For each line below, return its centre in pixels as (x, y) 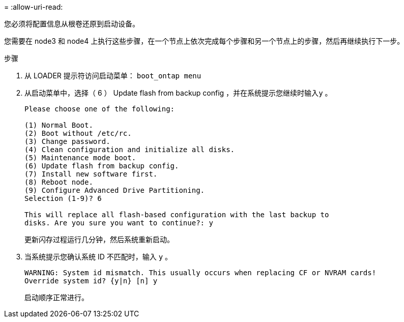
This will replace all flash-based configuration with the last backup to (177, 215)
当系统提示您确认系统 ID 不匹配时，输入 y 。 (98, 257)
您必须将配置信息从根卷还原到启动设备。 (72, 24)
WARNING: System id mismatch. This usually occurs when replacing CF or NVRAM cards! (200, 273)
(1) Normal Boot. (59, 125)
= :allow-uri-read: (34, 7)
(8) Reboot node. (59, 182)
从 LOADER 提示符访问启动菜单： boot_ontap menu (113, 76)
